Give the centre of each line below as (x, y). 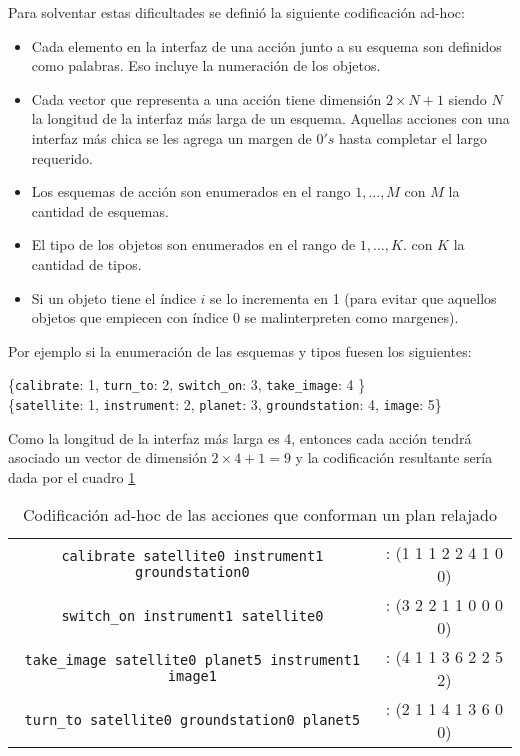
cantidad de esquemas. (100, 210)
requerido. (62, 157)
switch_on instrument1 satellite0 (192, 616)
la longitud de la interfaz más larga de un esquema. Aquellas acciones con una (270, 118)
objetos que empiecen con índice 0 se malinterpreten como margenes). (245, 317)
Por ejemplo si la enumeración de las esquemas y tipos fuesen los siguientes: (240, 350)
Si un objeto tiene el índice (113, 297)
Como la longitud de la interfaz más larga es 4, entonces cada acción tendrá (240, 437)
